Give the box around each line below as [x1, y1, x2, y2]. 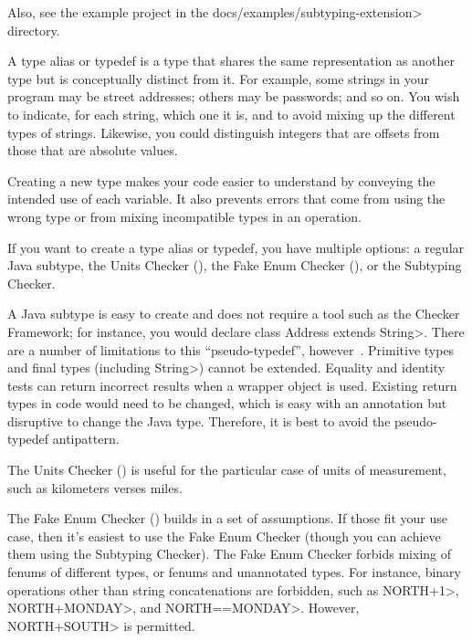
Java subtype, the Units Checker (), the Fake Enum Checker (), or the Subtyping [7, 256, 462, 275]
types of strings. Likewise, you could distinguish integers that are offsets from [7, 122, 440, 142]
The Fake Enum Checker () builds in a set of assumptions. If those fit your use [7, 509, 448, 528]
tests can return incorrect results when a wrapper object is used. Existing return [7, 375, 457, 394]
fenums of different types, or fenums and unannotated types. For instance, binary [7, 562, 461, 582]
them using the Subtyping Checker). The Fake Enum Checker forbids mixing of [7, 544, 452, 563]
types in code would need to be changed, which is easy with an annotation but [7, 394, 447, 413]
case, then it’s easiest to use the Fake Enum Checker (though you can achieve [7, 526, 441, 545]
